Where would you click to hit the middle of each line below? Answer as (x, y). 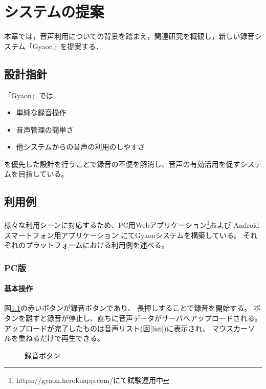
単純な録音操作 (41, 112)
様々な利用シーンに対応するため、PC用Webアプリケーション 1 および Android (132, 224)
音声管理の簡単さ (45, 129)
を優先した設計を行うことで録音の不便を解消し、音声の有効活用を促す (122, 164)
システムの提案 (54, 12)
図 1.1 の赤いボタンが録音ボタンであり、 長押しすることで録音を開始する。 (128, 308)
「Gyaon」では (29, 95)
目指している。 (43, 174)
